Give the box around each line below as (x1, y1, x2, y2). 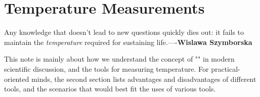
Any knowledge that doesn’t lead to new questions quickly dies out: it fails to (4, 27, 244, 37)
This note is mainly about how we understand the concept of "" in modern (4, 54, 235, 64)
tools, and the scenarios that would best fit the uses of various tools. (4, 83, 216, 94)
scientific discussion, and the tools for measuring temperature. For (4, 63, 209, 74)
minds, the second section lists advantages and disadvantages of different (31, 73, 256, 84)
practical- (211, 63, 240, 74)
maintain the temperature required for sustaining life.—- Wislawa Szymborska (4, 36, 252, 47)
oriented (4, 73, 29, 84)
